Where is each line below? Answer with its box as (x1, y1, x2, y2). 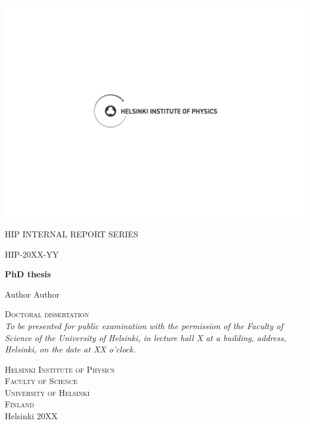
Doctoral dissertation (5, 308, 89, 320)
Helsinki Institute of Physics (5, 363, 115, 375)
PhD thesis (5, 268, 51, 280)
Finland (5, 398, 35, 410)
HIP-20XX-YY (5, 247, 59, 260)
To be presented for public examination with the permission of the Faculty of (5, 319, 283, 332)
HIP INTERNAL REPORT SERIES (5, 227, 138, 240)
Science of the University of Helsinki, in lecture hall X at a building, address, (5, 331, 286, 343)
